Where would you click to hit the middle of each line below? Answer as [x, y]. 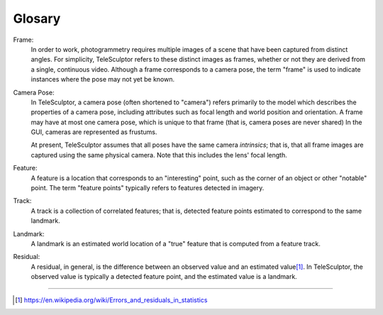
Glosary [37, 18]
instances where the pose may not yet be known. [103, 79]
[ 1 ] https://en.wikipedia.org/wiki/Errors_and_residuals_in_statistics [111, 300]
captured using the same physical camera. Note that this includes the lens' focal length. [159, 155]
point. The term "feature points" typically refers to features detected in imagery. [148, 188]
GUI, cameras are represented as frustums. [94, 132]
